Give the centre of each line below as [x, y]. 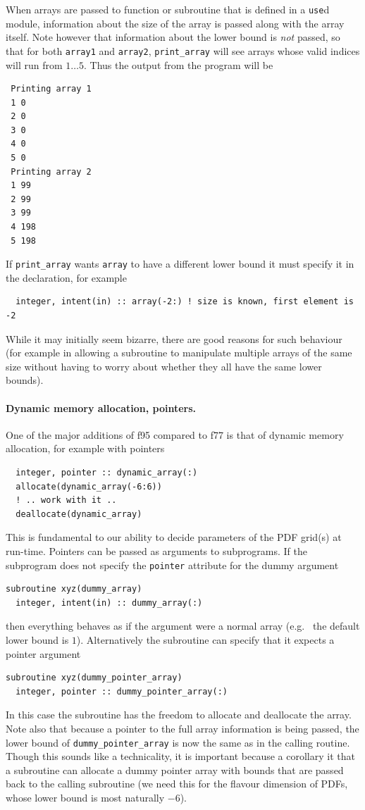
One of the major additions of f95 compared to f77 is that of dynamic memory [175, 434]
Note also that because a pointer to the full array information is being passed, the [182, 728]
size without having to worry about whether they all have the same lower [164, 366]
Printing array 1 [51, 89]
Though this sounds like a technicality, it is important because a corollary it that [180, 756]
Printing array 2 [51, 172]
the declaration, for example [66, 277]
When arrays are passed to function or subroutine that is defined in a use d [168, 9]
